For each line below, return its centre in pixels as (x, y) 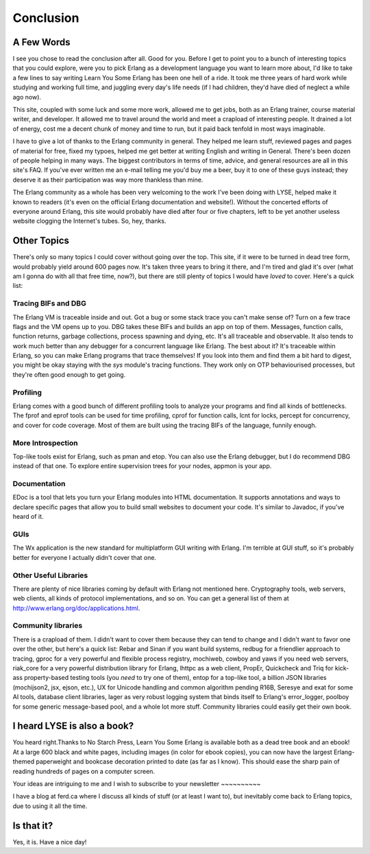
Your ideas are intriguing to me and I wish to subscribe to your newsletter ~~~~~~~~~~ (137, 784)
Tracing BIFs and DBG (50, 304)
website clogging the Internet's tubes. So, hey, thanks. (89, 221)
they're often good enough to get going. (69, 374)
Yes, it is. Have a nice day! (50, 842)
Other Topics (41, 241)
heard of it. (28, 517)
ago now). (27, 97)
